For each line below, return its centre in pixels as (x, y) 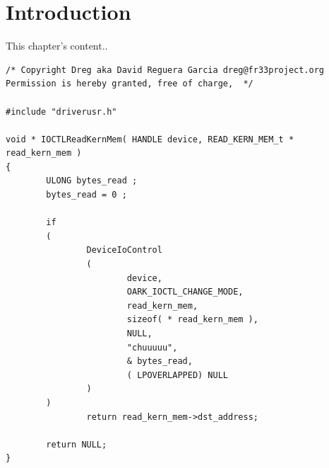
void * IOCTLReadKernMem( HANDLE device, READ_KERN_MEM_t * (150, 139)
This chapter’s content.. (57, 46)
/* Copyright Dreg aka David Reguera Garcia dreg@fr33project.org (165, 70)
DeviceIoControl (124, 250)
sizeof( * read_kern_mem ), (192, 320)
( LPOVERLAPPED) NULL (177, 375)
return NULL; (77, 444)
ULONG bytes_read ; (92, 181)
